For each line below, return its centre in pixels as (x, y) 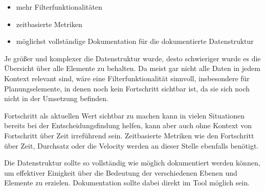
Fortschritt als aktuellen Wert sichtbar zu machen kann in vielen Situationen (125, 115)
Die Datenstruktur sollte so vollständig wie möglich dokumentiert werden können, (132, 163)
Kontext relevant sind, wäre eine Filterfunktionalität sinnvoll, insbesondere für (127, 78)
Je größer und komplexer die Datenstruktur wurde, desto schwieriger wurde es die (132, 58)
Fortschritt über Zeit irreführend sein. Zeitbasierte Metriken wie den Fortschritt (129, 135)
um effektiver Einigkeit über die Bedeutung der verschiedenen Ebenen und (121, 172)
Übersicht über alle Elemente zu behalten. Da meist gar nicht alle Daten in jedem (132, 68)
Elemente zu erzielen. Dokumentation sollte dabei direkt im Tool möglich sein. (127, 183)
